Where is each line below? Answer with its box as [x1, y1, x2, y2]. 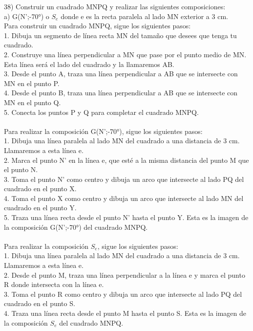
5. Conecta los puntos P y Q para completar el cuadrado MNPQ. [4, 107, 199, 117]
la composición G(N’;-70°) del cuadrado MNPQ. [4, 221, 148, 232]
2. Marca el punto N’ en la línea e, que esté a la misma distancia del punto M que [4, 154, 249, 165]
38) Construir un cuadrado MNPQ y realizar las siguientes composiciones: [4, 1, 226, 11]
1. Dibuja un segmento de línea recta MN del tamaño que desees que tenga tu [4, 30, 237, 40]
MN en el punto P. [4, 78, 60, 88]
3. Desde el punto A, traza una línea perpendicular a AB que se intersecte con [4, 68, 238, 79]
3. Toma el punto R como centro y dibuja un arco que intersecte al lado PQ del [4, 288, 242, 299]
